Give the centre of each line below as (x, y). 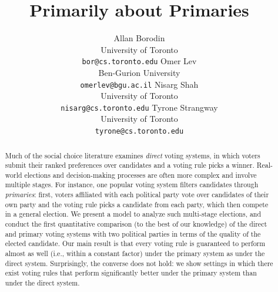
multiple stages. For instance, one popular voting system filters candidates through (132, 185)
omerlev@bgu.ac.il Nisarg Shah (139, 84)
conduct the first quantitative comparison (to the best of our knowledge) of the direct (136, 224)
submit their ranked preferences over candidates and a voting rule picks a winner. (130, 165)
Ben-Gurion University (139, 72)
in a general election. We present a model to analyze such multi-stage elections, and (133, 214)
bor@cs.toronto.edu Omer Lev (139, 61)
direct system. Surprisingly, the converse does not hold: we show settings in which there (139, 263)
